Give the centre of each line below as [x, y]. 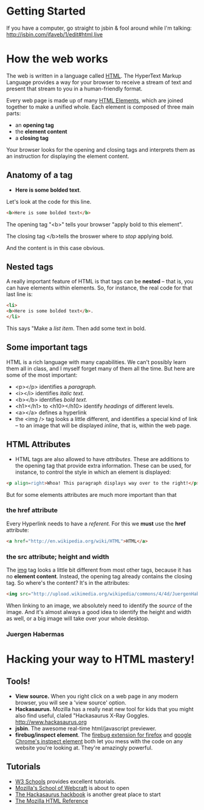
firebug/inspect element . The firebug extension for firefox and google [103, 735]
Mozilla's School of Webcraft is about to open [72, 788]
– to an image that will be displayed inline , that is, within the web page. [103, 425]
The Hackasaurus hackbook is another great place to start [88, 794]
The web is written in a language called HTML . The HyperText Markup [94, 76]
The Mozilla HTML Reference [52, 801]
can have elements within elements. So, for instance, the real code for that [99, 288]
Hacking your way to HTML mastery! [100, 659]
